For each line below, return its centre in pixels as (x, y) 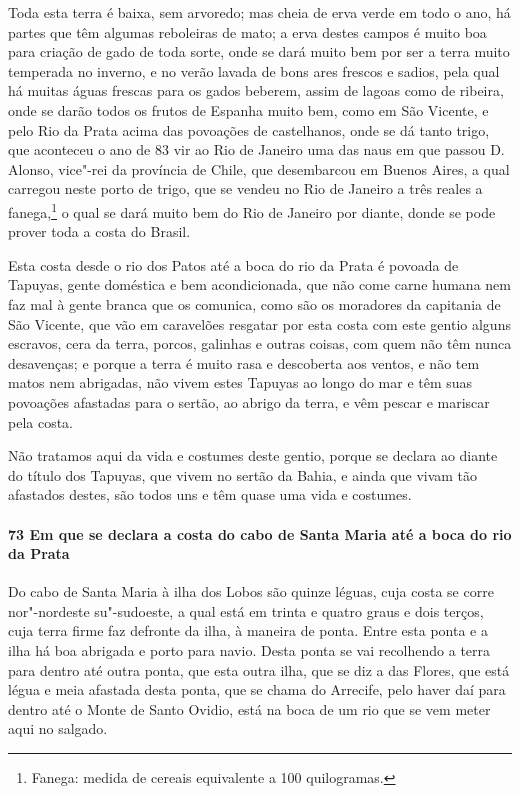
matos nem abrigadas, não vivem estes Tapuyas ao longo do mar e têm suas (240, 382)
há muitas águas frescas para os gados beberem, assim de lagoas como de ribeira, (256, 90)
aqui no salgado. (58, 728)
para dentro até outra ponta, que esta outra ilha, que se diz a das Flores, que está (259, 669)
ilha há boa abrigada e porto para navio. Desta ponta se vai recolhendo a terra (249, 650)
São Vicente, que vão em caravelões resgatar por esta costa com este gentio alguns (259, 323)
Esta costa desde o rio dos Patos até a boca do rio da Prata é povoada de (233, 264)
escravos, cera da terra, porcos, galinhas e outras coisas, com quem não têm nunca (260, 343)
